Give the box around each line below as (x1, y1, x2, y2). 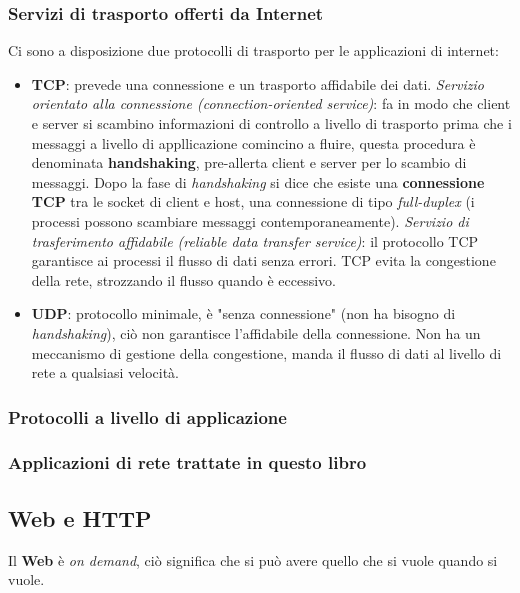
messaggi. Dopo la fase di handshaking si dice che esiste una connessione (31, 171, 485, 192)
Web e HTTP (8, 502, 152, 533)
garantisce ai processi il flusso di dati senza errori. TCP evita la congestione (31, 250, 496, 271)
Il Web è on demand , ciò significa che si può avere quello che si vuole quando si (8, 549, 498, 570)
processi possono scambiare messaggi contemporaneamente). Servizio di (31, 210, 469, 231)
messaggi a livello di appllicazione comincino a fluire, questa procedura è (31, 132, 476, 153)
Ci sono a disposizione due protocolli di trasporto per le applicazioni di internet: (8, 40, 499, 61)
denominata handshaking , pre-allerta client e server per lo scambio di (31, 152, 467, 173)
